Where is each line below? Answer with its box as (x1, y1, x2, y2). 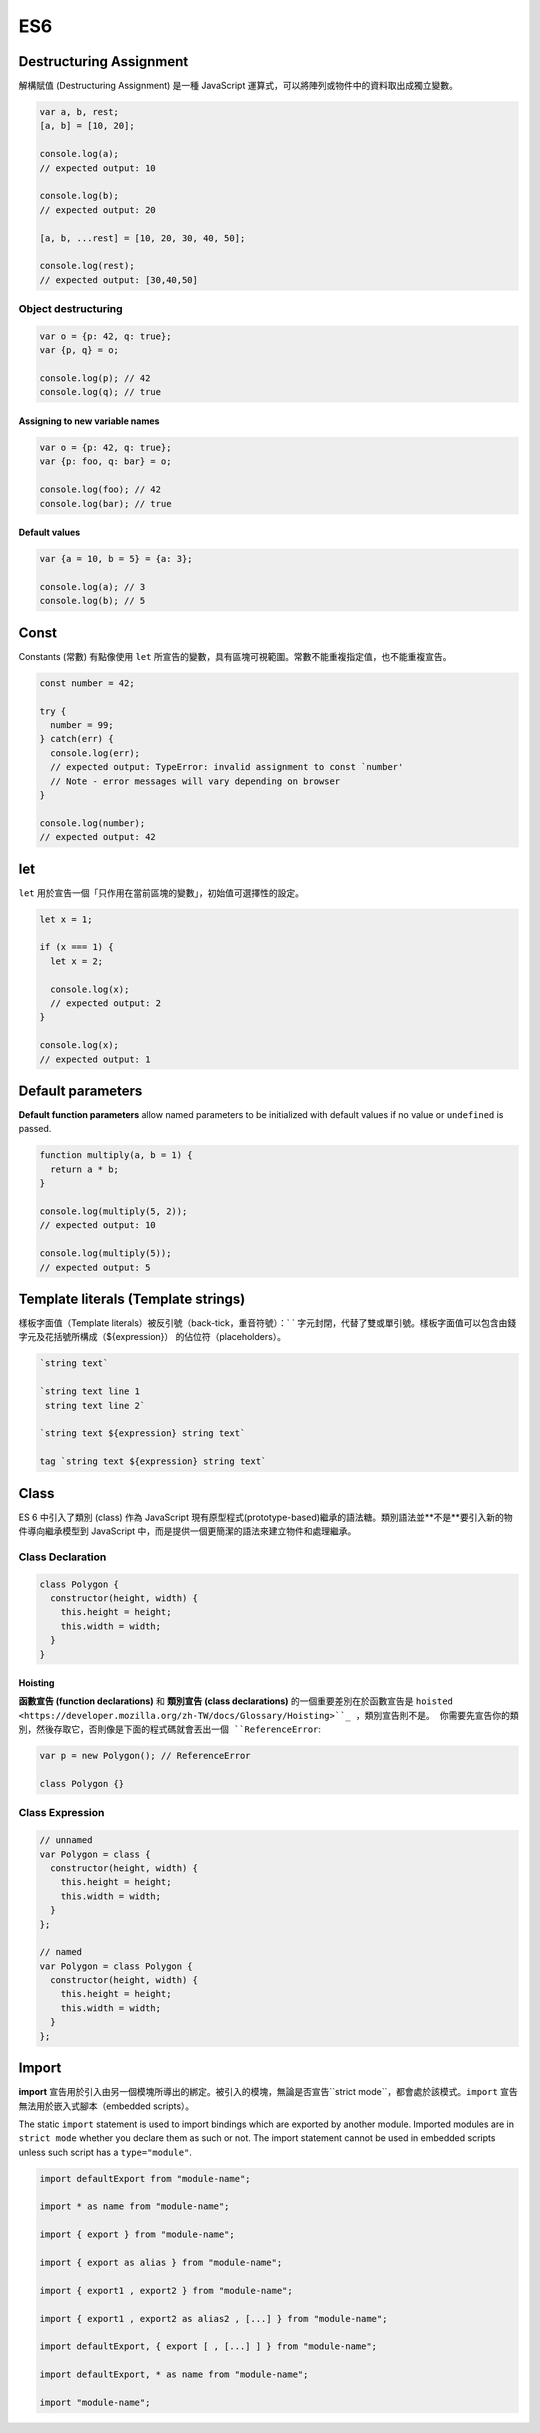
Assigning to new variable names (18, 415, 160, 427)
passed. (18, 1123, 52, 1135)
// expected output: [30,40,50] (39, 274, 199, 285)
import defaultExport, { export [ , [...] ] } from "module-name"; (39, 2341, 378, 2352)
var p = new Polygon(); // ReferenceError (39, 1750, 251, 1762)
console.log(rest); (39, 260, 135, 272)
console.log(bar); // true (39, 498, 172, 509)
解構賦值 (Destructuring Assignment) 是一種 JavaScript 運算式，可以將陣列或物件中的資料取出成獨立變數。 (18, 80, 459, 92)
